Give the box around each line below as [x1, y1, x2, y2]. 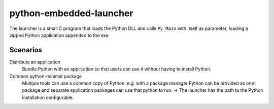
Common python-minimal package [9, 73, 82, 79]
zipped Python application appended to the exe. [9, 32, 110, 38]
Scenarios [9, 46, 43, 54]
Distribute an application [9, 59, 61, 65]
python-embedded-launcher [9, 8, 133, 19]
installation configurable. [22, 94, 74, 100]
